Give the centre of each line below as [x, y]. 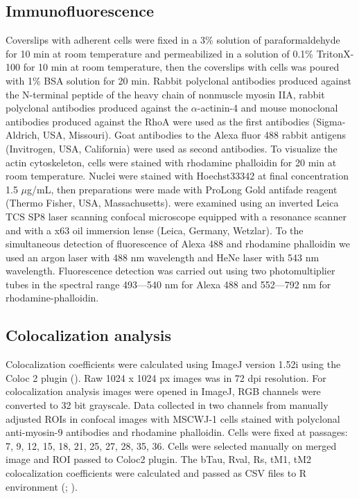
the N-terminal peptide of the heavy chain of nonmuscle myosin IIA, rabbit [165, 94]
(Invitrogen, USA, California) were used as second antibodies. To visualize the [172, 148]
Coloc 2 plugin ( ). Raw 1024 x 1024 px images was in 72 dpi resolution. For [166, 377]
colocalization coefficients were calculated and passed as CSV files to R [156, 473]
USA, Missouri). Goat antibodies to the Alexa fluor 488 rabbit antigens [194, 135]
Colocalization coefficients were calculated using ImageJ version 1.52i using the [173, 364]
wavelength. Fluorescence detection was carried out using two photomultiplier [170, 271]
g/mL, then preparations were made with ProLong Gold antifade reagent [182, 189]
